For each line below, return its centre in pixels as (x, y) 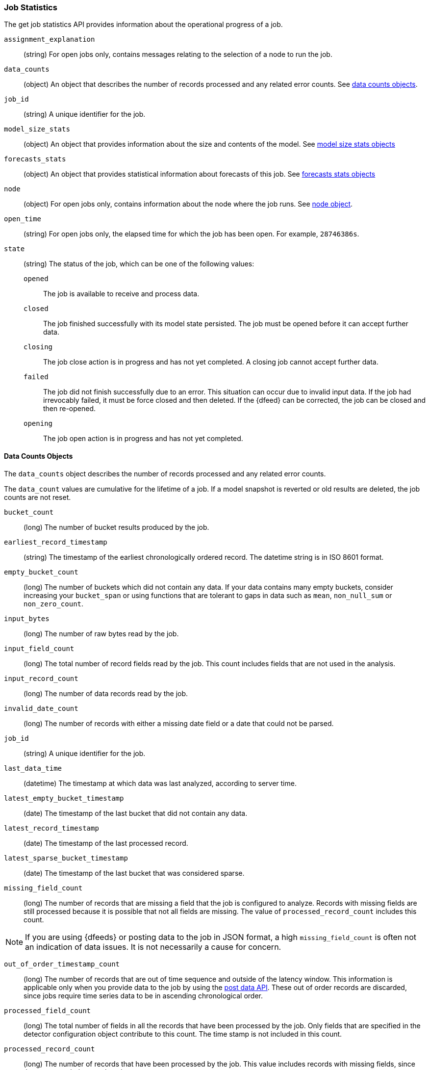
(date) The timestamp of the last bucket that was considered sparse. (134, 873)
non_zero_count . (54, 603)
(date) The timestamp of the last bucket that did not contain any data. (136, 813)
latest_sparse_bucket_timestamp (66, 858)
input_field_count (39, 648)
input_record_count (41, 678)
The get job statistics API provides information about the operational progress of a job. (143, 25)
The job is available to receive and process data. (121, 294)
